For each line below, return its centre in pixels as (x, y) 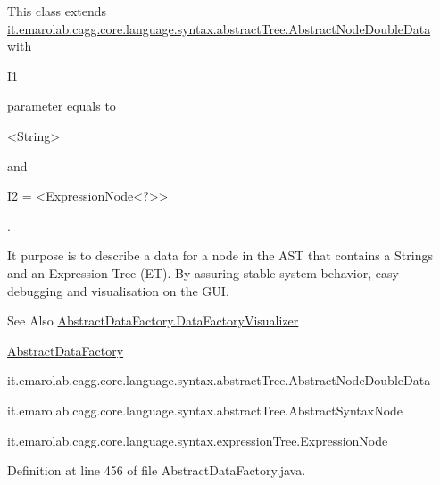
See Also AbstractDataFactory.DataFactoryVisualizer (153, 321)
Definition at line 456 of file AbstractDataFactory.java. (157, 470)
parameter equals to (62, 106)
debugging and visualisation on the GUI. (118, 290)
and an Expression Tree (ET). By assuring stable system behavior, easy (203, 272)
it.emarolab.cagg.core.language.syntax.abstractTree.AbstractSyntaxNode (205, 410)
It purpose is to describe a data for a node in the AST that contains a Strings (220, 255)
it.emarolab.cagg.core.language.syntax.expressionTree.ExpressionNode (198, 440)
